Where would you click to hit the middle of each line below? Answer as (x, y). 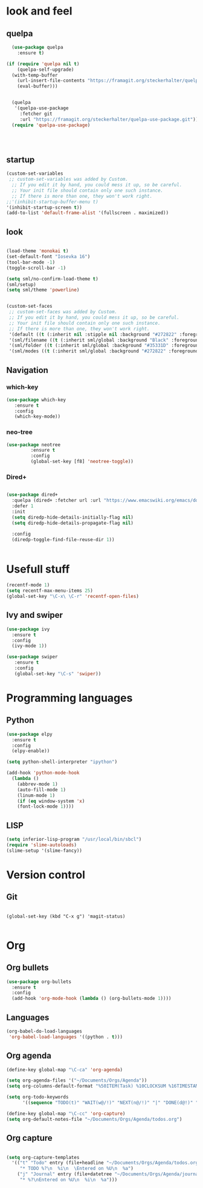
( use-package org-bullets (39, 982)
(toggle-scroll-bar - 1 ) (36, 268)
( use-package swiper (32, 657)
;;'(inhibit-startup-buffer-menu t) (52, 202)
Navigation (27, 370)
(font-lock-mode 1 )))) (46, 807)
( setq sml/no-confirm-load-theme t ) (52, 279)
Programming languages (69, 698)
